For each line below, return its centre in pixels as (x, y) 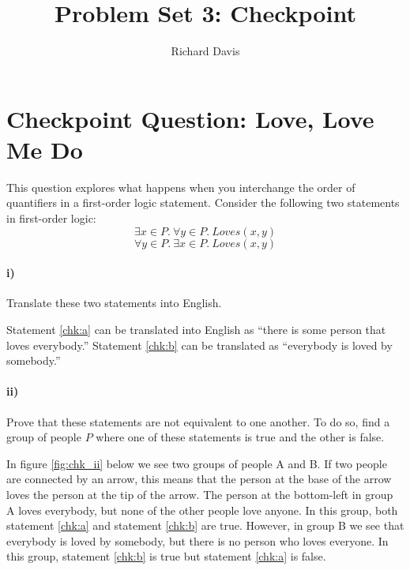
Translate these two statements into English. (114, 303)
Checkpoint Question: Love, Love (190, 118)
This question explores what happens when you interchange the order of (181, 187)
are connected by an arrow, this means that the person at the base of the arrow (199, 479)
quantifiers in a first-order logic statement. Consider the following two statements (203, 202)
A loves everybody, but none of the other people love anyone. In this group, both (202, 510)
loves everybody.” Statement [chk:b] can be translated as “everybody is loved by (199, 345)
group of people (44, 437)
